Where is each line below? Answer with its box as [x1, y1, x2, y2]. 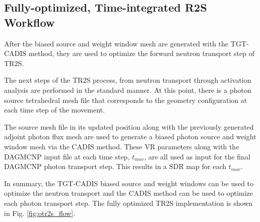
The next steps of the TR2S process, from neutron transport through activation [4, 75, 251, 85]
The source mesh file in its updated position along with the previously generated [4, 121, 254, 132]
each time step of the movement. [4, 104, 105, 115]
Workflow [4, 14, 55, 30]
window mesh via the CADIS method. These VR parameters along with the [4, 141, 239, 151]
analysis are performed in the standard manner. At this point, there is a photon [4, 84, 251, 95]
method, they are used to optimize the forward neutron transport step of [28, 48, 254, 59]
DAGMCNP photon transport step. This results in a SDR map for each [4, 161, 227, 172]
